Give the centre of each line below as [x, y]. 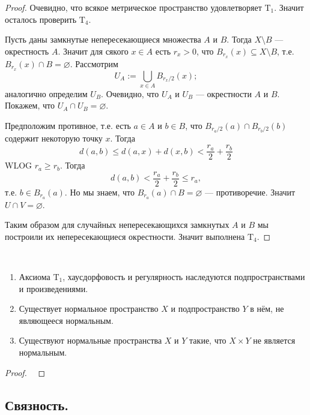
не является [274, 340]
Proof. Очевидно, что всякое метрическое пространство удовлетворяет [133, 7]
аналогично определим [46, 93]
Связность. [37, 405]
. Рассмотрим [94, 63]
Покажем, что [30, 105]
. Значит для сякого [93, 51]
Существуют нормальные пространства [90, 340]
